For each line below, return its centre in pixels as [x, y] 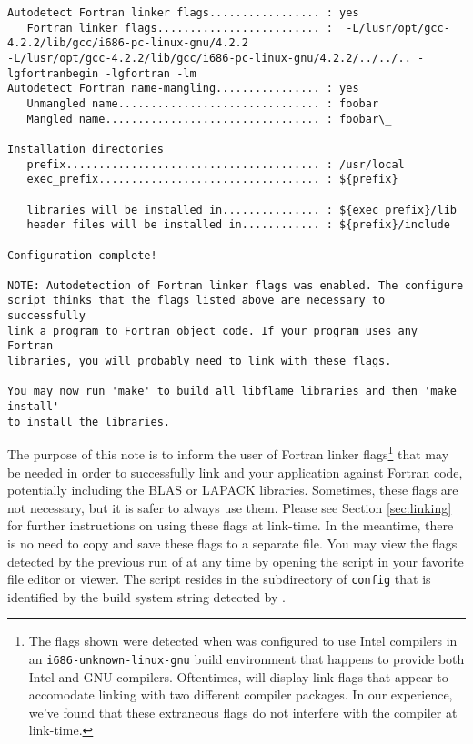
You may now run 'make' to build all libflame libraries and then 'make [232, 392]
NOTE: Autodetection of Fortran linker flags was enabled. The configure [236, 285]
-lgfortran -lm [151, 73]
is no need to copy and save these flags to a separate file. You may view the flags [232, 543]
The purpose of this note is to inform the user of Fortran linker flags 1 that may [228, 453]
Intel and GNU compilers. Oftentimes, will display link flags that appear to [238, 676]
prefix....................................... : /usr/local [216, 164]
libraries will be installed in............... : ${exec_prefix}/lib [242, 210]
